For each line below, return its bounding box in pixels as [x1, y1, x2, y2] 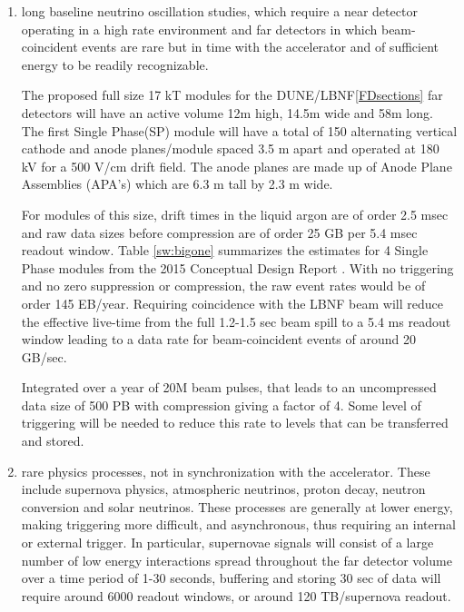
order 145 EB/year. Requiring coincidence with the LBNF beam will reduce [21, 293, 443, 312]
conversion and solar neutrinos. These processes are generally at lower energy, [21, 497, 453, 516]
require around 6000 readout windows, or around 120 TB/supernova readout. [21, 586, 451, 605]
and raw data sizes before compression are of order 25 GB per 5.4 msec [21, 222, 418, 242]
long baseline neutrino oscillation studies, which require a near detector [21, 2, 418, 20]
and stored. [21, 431, 84, 450]
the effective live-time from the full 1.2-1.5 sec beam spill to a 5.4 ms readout [21, 311, 451, 331]
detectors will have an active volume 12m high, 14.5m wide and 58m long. [21, 103, 433, 122]
